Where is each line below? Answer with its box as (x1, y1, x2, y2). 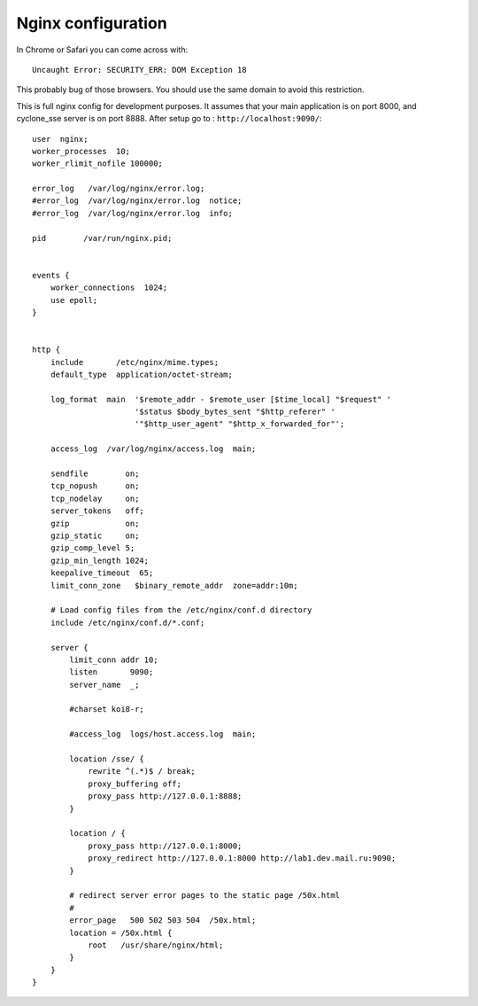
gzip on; (50, 519, 140, 528)
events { (32, 270, 70, 280)
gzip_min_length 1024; (50, 555, 150, 565)
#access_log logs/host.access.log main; (69, 729, 257, 739)
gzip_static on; (50, 531, 140, 541)
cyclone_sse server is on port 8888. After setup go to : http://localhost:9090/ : (16, 113, 322, 124)
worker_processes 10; (32, 146, 131, 156)
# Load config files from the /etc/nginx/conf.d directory (50, 605, 312, 615)
